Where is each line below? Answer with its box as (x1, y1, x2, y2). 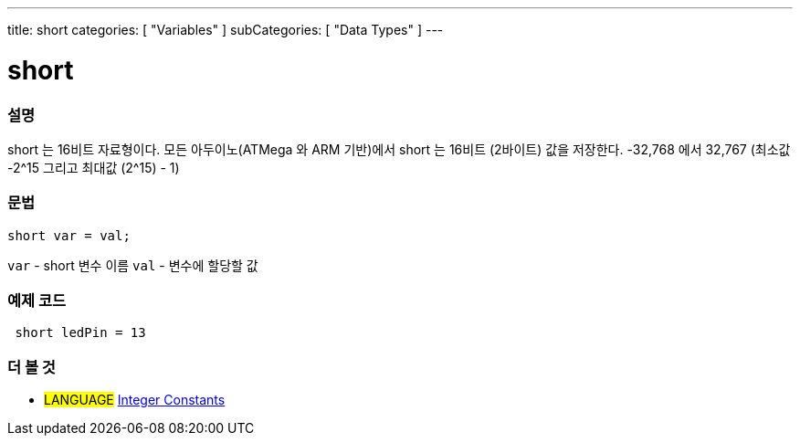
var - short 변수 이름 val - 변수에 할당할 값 (7, 257, 258, 273)
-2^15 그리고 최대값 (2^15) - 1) (7, 159, 180, 175)
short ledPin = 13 (15, 325, 146, 341)
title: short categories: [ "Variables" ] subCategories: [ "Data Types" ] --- (7, 22, 444, 37)
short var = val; (7, 227, 131, 243)
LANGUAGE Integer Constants (44, 392, 226, 408)
